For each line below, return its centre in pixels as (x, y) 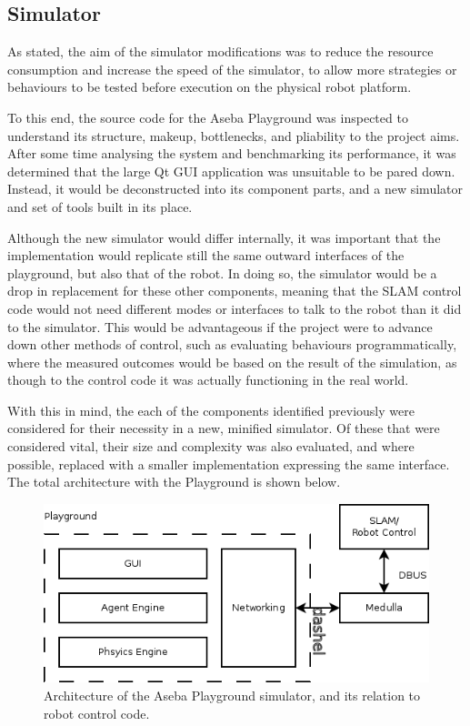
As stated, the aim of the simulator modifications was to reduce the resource (220, 51)
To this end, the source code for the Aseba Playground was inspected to (208, 117)
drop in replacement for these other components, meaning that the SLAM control (235, 291)
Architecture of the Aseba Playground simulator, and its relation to (232, 696)
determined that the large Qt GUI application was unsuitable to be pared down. (231, 171)
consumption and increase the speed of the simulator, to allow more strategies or (232, 69)
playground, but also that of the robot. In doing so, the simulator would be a (222, 272)
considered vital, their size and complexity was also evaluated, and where (211, 446)
